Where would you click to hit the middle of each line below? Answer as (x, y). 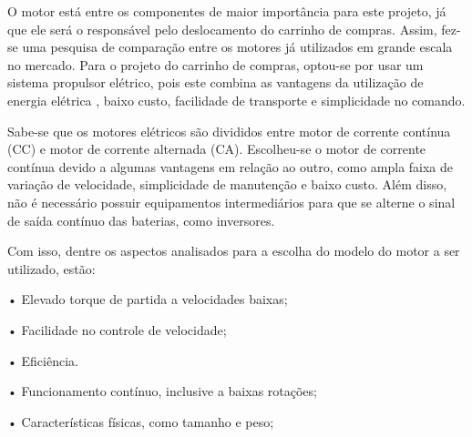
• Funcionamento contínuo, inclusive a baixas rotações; (162, 391)
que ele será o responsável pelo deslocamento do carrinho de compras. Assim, (222, 29)
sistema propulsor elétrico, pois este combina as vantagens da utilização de (215, 82)
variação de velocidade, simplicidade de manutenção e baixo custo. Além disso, (227, 184)
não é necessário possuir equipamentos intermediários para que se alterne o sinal (231, 202)
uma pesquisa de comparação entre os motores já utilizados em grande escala (237, 47)
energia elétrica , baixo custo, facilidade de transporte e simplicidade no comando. (236, 100)
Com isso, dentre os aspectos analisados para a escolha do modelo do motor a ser (234, 251)
